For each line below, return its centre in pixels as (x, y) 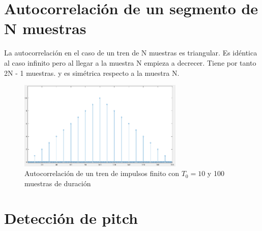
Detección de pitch (71, 218)
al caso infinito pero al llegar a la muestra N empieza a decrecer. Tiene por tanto (130, 62)
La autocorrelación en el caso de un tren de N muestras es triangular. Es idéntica (131, 53)
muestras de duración (58, 183)
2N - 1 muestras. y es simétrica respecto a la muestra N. (92, 73)
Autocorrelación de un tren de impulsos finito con (102, 173)
